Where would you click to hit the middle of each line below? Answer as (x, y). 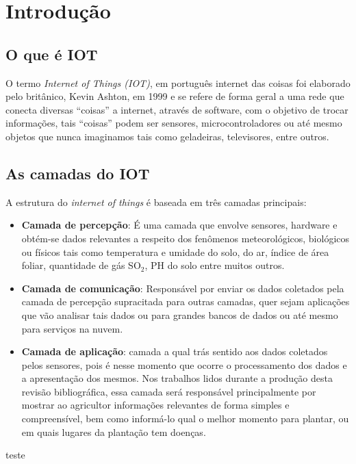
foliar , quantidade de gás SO (81, 265)
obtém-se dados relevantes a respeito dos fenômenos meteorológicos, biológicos (186, 238)
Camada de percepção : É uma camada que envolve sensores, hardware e (179, 225)
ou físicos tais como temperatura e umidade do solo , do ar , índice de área (175, 252)
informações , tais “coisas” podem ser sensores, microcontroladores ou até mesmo (174, 123)
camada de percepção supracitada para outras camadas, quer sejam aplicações (186, 301)
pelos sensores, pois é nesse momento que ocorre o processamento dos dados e (184, 364)
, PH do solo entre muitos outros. (215, 265)
